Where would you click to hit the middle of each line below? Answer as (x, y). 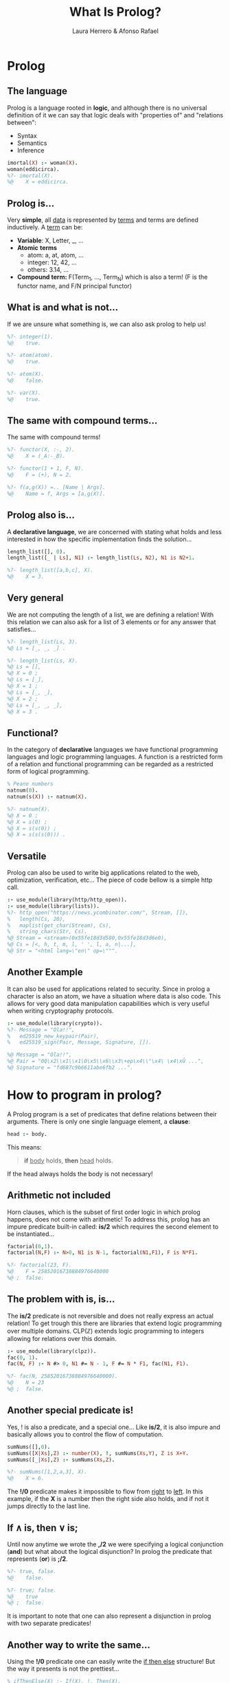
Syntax (27, 135)
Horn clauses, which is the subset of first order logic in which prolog (104, 1212)
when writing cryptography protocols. (61, 1011)
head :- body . (27, 1134)
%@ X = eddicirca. (38, 182)
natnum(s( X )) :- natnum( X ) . (47, 797)
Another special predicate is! (70, 1411)
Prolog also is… (41, 515)
